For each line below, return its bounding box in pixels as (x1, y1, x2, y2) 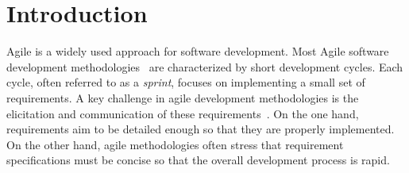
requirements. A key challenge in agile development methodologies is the (6, 89, 359, 106)
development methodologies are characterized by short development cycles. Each (6, 58, 403, 75)
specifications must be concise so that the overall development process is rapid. (6, 152, 390, 168)
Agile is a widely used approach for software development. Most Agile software (6, 43, 389, 60)
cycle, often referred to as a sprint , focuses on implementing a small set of (6, 74, 365, 90)
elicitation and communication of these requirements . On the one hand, (6, 105, 359, 121)
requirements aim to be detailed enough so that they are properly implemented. (6, 121, 395, 137)
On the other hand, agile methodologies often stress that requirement (6, 136, 344, 152)
